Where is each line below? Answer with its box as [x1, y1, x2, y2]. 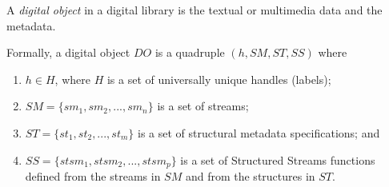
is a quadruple [154, 44, 225, 61]
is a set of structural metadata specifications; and [138, 124, 380, 141]
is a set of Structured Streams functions [180, 151, 375, 168]
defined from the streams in [25, 168, 161, 185]
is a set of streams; [157, 97, 249, 114]
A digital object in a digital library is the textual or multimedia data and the [6, 2, 383, 18]
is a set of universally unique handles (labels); [106, 70, 331, 87]
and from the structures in [185, 168, 315, 185]
